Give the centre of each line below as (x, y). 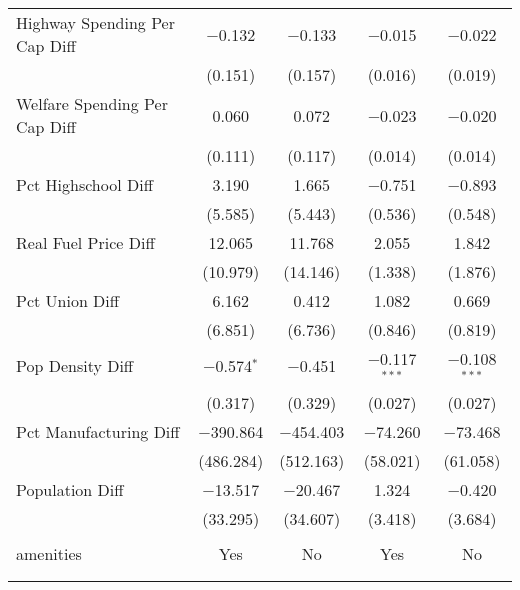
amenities (49, 553)
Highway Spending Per (95, 22)
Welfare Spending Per (92, 103)
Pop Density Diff (75, 366)
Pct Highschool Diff (84, 184)
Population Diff (70, 489)
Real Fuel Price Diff (85, 242)
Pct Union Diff (68, 300)
